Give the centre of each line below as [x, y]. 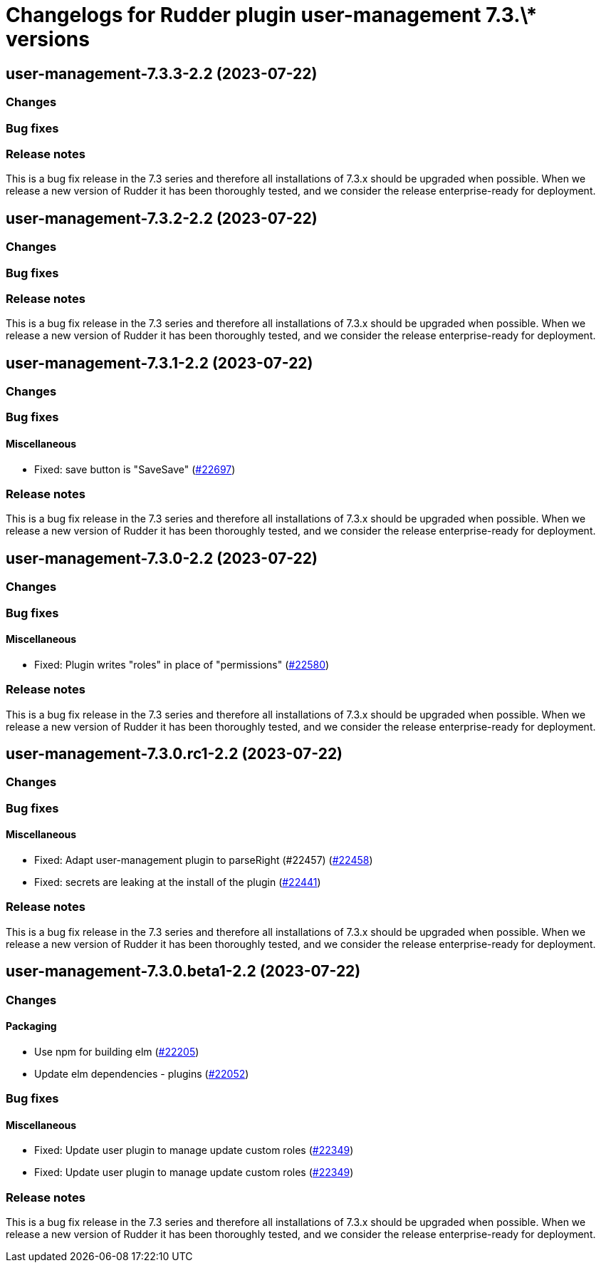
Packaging [31, 1026]
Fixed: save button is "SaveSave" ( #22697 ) [135, 469]
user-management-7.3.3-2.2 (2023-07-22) [162, 73]
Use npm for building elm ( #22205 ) [117, 1051]
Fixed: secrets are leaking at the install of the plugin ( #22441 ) [178, 882]
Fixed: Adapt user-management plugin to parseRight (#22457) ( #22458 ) [204, 860]
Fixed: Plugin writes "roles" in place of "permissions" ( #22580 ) [182, 664]
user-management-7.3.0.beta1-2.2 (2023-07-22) [183, 971]
